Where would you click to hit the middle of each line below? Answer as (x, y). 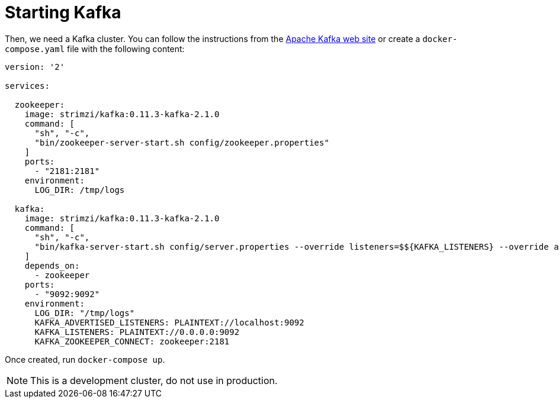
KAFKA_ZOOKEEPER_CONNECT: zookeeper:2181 (132, 341)
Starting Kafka (63, 12)
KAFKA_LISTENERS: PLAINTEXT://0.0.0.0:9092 (137, 332)
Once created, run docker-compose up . (85, 359)
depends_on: (52, 265)
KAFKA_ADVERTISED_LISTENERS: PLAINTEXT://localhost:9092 (169, 322)
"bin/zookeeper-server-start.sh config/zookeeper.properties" (182, 142)
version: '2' (35, 67)
